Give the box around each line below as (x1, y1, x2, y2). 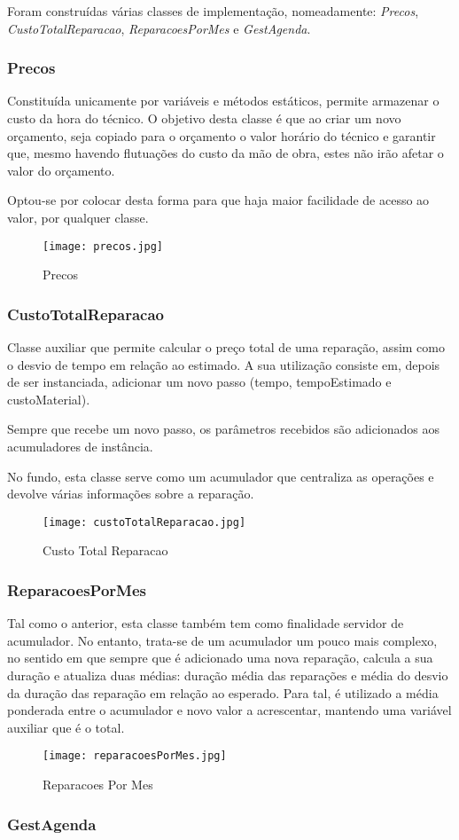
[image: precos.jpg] (43, 239, 164, 253)
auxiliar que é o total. (7, 718, 125, 736)
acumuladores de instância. (7, 437, 153, 455)
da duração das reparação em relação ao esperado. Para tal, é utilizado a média (7, 683, 439, 702)
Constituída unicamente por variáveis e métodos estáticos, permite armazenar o (7, 91, 440, 110)
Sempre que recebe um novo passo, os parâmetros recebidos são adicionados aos (7, 420, 440, 438)
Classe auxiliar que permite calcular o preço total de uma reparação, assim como (7, 338, 445, 357)
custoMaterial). (7, 389, 90, 408)
